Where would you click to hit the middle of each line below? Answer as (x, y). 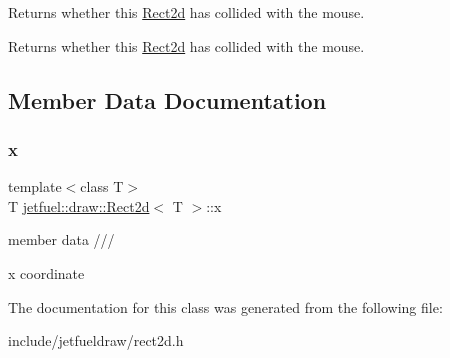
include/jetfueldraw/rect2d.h (96, 340)
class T (102, 186)
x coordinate (46, 272)
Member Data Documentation (167, 99)
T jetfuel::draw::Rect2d (79, 205)
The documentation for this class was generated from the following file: (225, 306)
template (35, 186)
